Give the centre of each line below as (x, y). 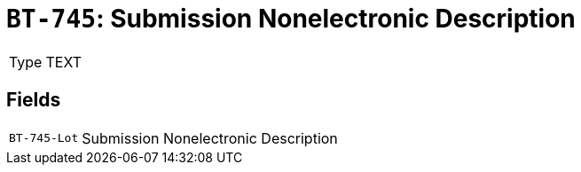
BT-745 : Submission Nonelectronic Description (291, 19)
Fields (34, 100)
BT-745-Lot (44, 138)
